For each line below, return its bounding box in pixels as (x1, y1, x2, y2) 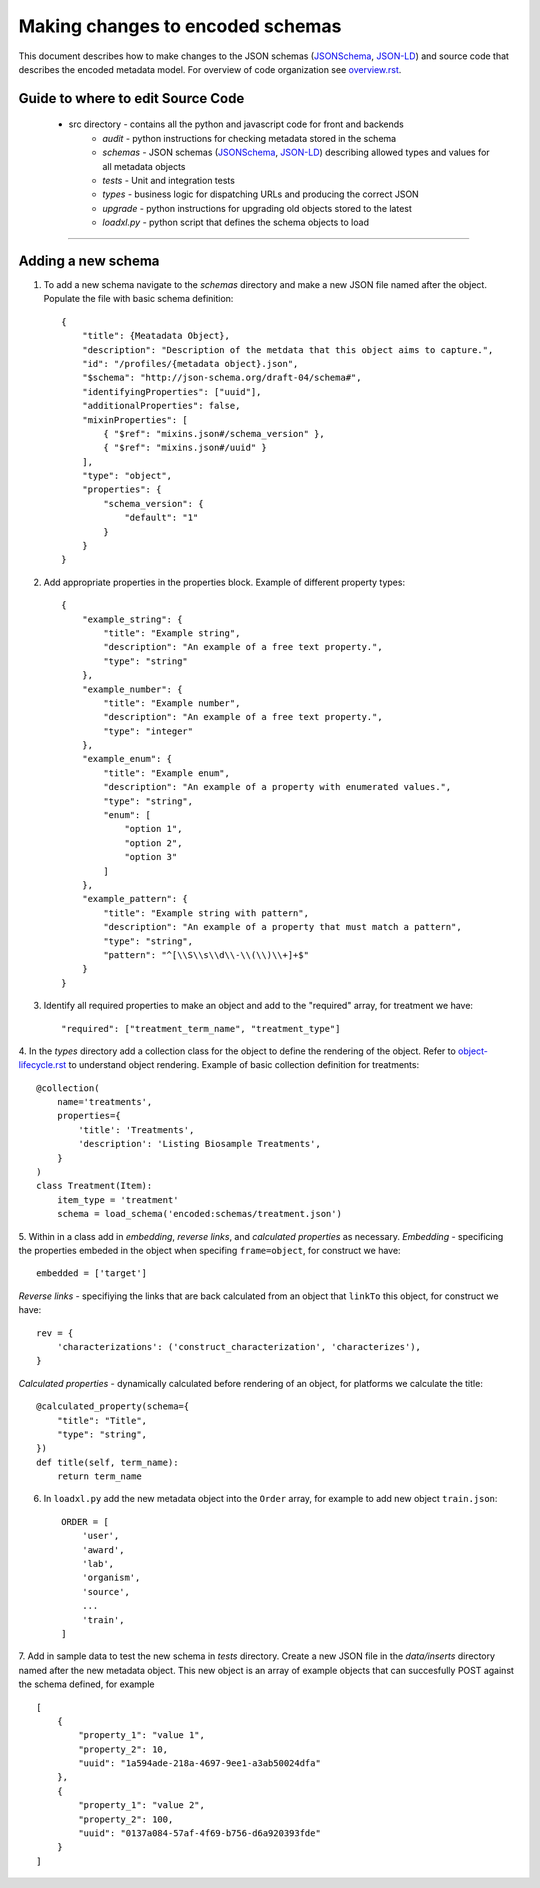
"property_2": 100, (78, 1813, 174, 1825)
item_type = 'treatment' (56, 1194, 179, 1205)
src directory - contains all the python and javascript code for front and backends (68, 118, 405, 130)
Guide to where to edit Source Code (18, 90, 245, 107)
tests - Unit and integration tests (102, 174, 235, 186)
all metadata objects (102, 160, 186, 172)
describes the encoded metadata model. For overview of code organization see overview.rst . (18, 63, 402, 75)
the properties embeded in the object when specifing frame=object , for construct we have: (18, 1244, 401, 1256)
